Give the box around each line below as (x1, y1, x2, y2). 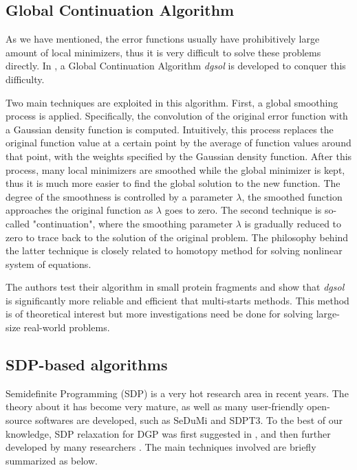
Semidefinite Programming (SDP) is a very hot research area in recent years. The (6, 385, 349, 400)
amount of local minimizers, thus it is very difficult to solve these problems (6, 45, 321, 59)
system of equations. (6, 256, 91, 271)
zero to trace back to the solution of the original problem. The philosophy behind (6, 230, 349, 244)
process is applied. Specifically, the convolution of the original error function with (6, 109, 348, 123)
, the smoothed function (241, 189, 343, 203)
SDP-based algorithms (6, 354, 168, 375)
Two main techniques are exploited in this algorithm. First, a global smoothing (6, 95, 338, 109)
